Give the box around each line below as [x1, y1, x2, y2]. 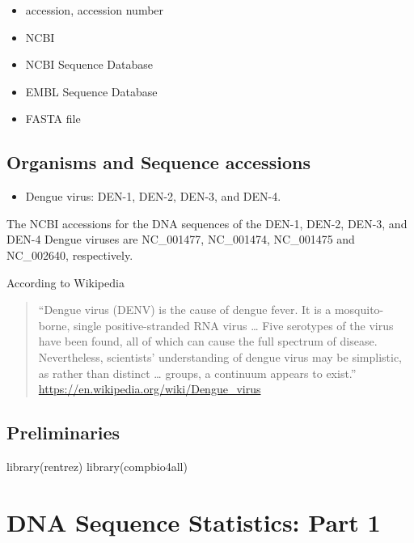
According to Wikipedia [6, 274, 125, 291]
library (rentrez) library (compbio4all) [6, 457, 188, 474]
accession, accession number [25, 2, 164, 18]
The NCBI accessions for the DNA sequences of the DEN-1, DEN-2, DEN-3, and [6, 214, 408, 231]
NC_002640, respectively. [6, 246, 133, 263]
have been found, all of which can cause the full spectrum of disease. [38, 333, 378, 350]
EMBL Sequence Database [25, 83, 158, 100]
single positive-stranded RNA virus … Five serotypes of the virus [74, 316, 394, 333]
